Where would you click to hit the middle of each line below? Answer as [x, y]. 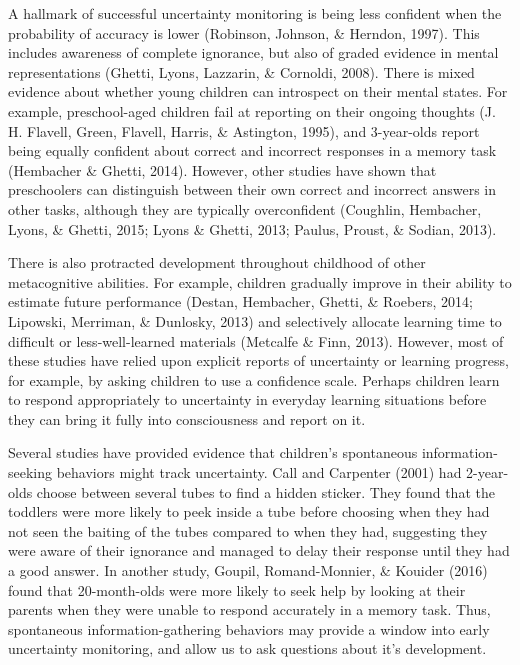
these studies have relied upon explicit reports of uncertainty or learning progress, [258, 360]
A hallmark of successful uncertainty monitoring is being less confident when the [255, 13]
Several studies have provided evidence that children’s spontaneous [213, 452]
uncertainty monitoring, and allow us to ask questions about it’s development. [247, 648]
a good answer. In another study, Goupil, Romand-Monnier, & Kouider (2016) [248, 570]
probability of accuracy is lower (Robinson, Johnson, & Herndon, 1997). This [244, 32]
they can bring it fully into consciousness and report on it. [187, 418]
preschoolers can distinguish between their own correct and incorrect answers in [252, 189]
